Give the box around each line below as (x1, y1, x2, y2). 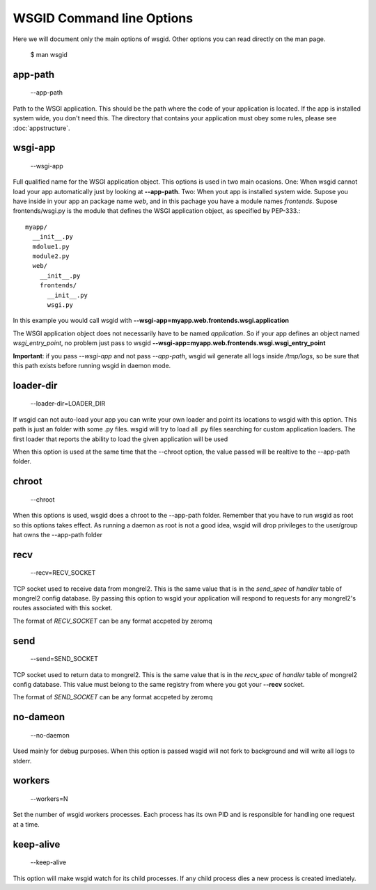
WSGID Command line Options (13, 10, 194, 26)
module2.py (32, 253, 70, 260)
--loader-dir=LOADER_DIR (30, 399, 106, 408)
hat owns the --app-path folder (13, 530, 103, 539)
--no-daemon (30, 731, 70, 739)
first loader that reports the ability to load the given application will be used (13, 435, 228, 443)
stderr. (13, 756, 32, 765)
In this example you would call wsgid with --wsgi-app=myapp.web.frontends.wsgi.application (13, 317, 289, 325)
